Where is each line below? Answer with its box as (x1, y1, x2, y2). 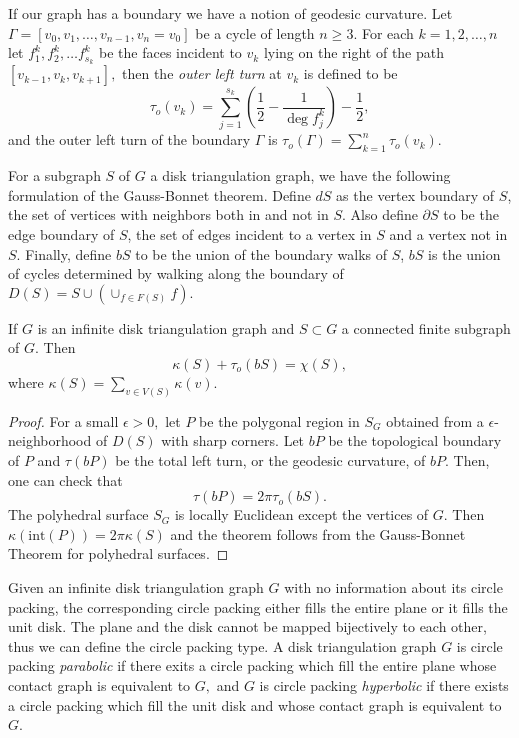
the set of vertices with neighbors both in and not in (8, 204, 329, 225)
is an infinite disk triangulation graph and (37, 317, 295, 338)
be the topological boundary (328, 430, 502, 451)
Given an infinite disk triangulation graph (8, 576, 264, 597)
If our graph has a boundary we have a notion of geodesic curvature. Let (8, 3, 453, 23)
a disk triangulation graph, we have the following (150, 165, 451, 186)
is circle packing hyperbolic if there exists (259, 674, 509, 695)
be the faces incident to (99, 42, 242, 63)
